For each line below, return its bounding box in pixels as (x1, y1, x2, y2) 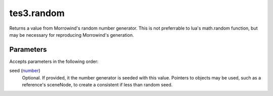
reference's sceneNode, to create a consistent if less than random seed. (22, 82, 173, 88)
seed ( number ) (9, 68, 40, 74)
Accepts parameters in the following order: (9, 58, 99, 64)
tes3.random (9, 8, 65, 19)
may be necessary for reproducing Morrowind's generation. (9, 32, 134, 38)
